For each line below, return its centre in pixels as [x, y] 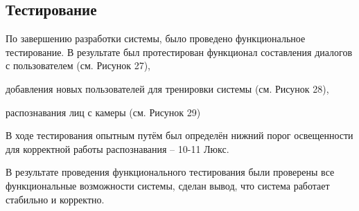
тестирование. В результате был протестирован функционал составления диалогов [179, 52]
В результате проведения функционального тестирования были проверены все [170, 172]
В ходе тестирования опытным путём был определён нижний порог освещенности [179, 135]
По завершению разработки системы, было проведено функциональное [156, 38]
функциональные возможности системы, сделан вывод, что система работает [168, 185]
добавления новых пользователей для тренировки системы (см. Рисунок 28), [167, 88]
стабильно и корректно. [55, 199]
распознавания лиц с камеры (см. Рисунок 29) [103, 112]
